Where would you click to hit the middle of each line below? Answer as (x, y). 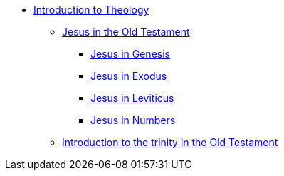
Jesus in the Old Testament (126, 32)
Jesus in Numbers (133, 120)
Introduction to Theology (91, 10)
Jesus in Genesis (130, 54)
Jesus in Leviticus (132, 98)
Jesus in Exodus (129, 76)
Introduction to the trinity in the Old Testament (170, 142)
